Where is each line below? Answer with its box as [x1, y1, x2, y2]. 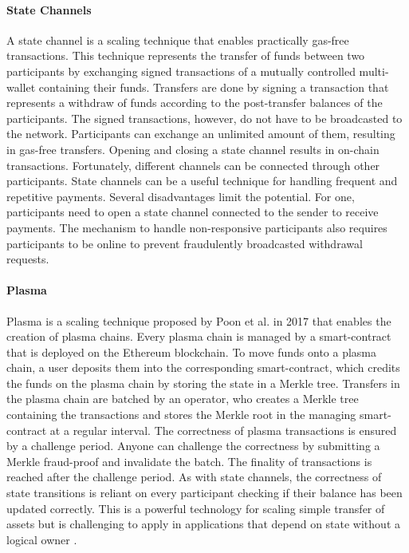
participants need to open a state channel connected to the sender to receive [6, 203, 379, 220]
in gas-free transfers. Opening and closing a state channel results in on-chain [6, 140, 380, 157]
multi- [359, 62, 389, 79]
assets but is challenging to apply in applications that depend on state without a [6, 515, 400, 532]
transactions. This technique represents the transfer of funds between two [6, 47, 365, 64]
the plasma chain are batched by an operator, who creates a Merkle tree [6, 390, 359, 407]
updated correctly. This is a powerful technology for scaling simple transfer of [6, 500, 385, 516]
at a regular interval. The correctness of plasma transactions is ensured [49, 421, 397, 438]
